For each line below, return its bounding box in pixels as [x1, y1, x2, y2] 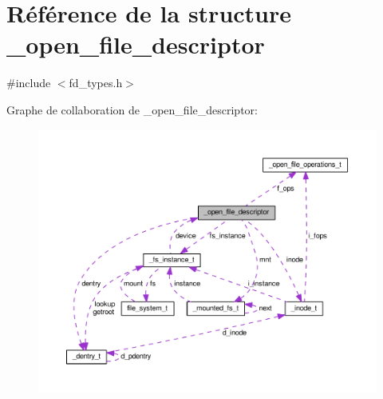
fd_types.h [69, 74, 123, 91]
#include [6, 74, 51, 91]
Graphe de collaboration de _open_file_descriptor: [6, 101, 258, 118]
